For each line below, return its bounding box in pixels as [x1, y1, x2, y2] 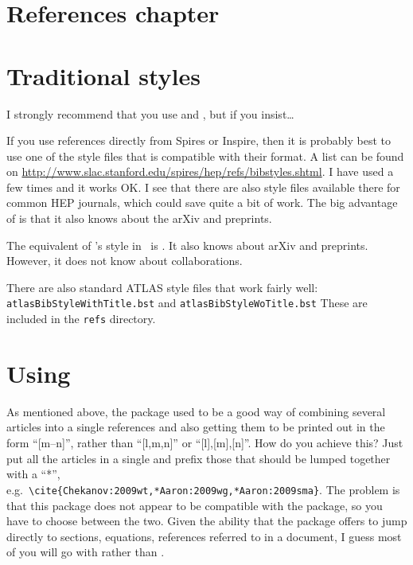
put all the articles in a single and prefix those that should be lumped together [6, 450, 391, 466]
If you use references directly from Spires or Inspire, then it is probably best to [6, 132, 391, 149]
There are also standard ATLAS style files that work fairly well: [6, 279, 318, 295]
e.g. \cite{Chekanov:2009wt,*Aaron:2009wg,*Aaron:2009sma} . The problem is [6, 481, 400, 497]
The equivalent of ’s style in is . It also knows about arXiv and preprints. [6, 236, 368, 253]
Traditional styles [6, 59, 201, 92]
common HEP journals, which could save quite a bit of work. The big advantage [6, 194, 398, 211]
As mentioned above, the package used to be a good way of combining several [6, 403, 386, 419]
